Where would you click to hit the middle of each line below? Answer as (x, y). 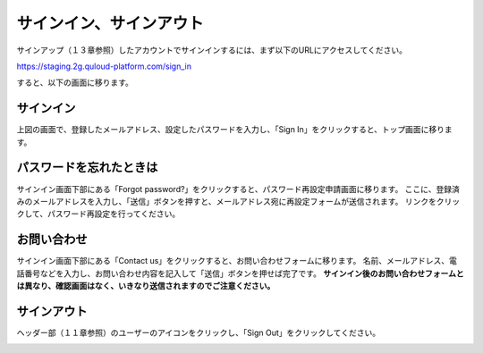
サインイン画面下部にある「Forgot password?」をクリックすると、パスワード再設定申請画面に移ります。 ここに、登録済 (238, 189)
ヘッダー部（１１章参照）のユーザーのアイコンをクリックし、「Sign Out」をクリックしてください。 (198, 332)
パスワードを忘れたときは (87, 168)
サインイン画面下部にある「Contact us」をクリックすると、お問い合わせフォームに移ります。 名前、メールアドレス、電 (237, 261)
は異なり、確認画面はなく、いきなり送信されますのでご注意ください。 (146, 286)
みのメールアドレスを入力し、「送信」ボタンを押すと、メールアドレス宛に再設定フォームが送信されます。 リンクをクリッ (238, 201)
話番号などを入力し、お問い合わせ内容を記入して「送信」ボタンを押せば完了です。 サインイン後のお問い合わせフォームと (240, 273)
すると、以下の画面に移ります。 (75, 83)
